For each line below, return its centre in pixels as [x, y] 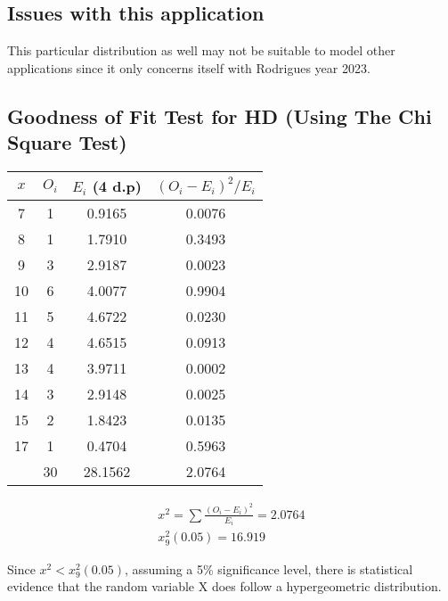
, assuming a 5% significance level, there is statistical [269, 568]
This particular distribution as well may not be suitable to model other [201, 50]
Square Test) [67, 142]
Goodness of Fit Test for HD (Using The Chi [220, 115]
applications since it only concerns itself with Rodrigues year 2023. [189, 67]
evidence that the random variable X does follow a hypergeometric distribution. [224, 586]
